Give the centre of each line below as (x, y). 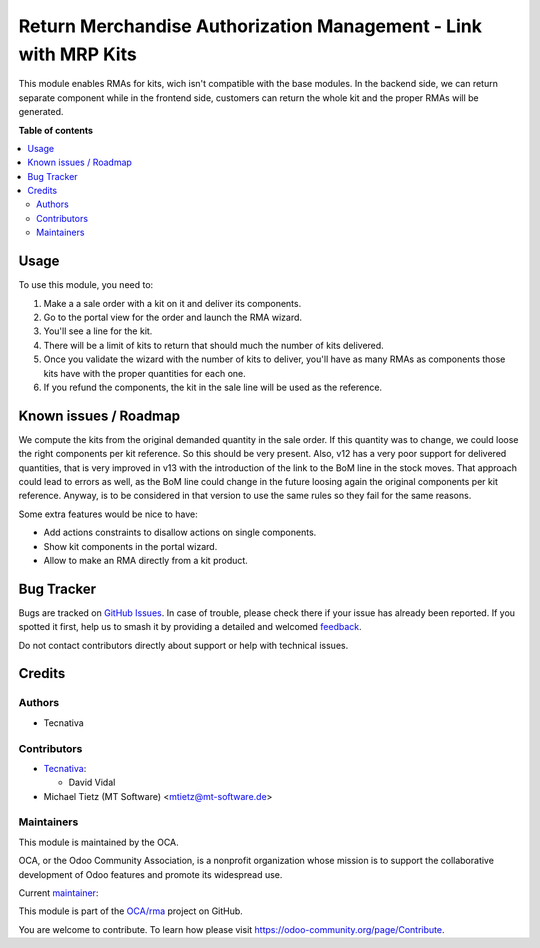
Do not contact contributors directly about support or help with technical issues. (183, 645)
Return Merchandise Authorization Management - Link (250, 26)
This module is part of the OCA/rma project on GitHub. (131, 911)
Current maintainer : (58, 893)
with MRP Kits (77, 54)
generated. (41, 112)
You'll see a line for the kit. (98, 331)
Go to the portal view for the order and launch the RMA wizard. (173, 317)
